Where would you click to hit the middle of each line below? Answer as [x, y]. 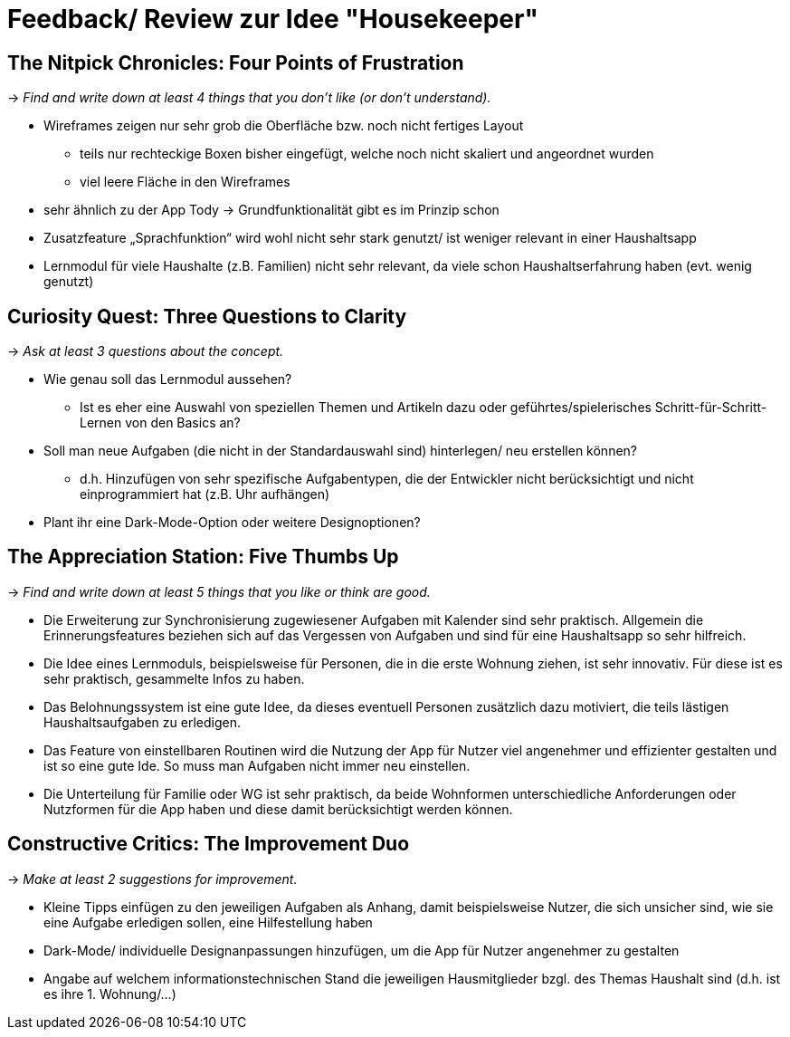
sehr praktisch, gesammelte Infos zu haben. [174, 678]
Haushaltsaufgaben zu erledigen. [142, 722]
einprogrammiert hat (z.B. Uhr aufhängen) [205, 494]
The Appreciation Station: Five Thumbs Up [203, 557]
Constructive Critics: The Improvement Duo [209, 844]
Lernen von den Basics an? [160, 423]
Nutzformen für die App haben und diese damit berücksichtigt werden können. [278, 809]
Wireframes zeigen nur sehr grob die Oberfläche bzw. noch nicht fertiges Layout [284, 126]
